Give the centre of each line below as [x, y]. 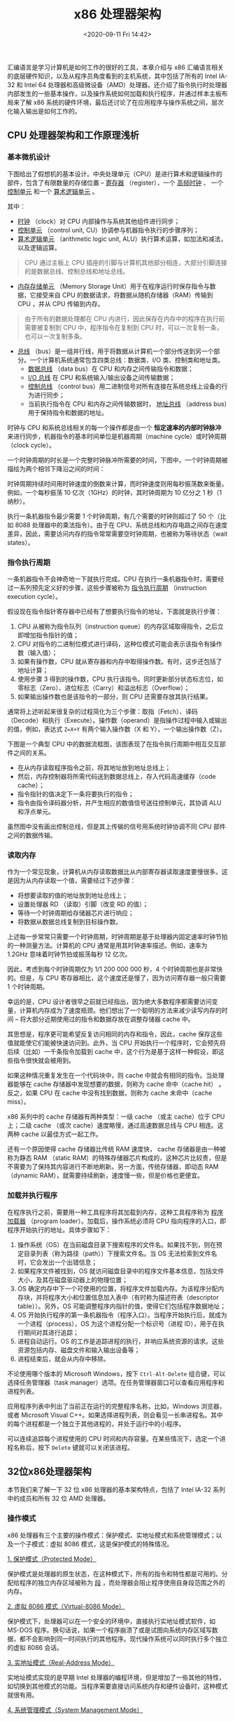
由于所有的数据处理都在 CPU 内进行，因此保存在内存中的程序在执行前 [124, 318]
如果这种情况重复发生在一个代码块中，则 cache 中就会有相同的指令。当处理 [116, 1076]
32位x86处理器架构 [50, 1471]
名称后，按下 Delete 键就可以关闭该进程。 [73, 1447]
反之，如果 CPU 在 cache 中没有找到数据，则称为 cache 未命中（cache [110, 1093]
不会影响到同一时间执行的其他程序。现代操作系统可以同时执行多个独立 [127, 1638]
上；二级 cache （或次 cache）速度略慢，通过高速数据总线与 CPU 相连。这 [115, 1126]
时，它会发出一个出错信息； [57, 1262]
